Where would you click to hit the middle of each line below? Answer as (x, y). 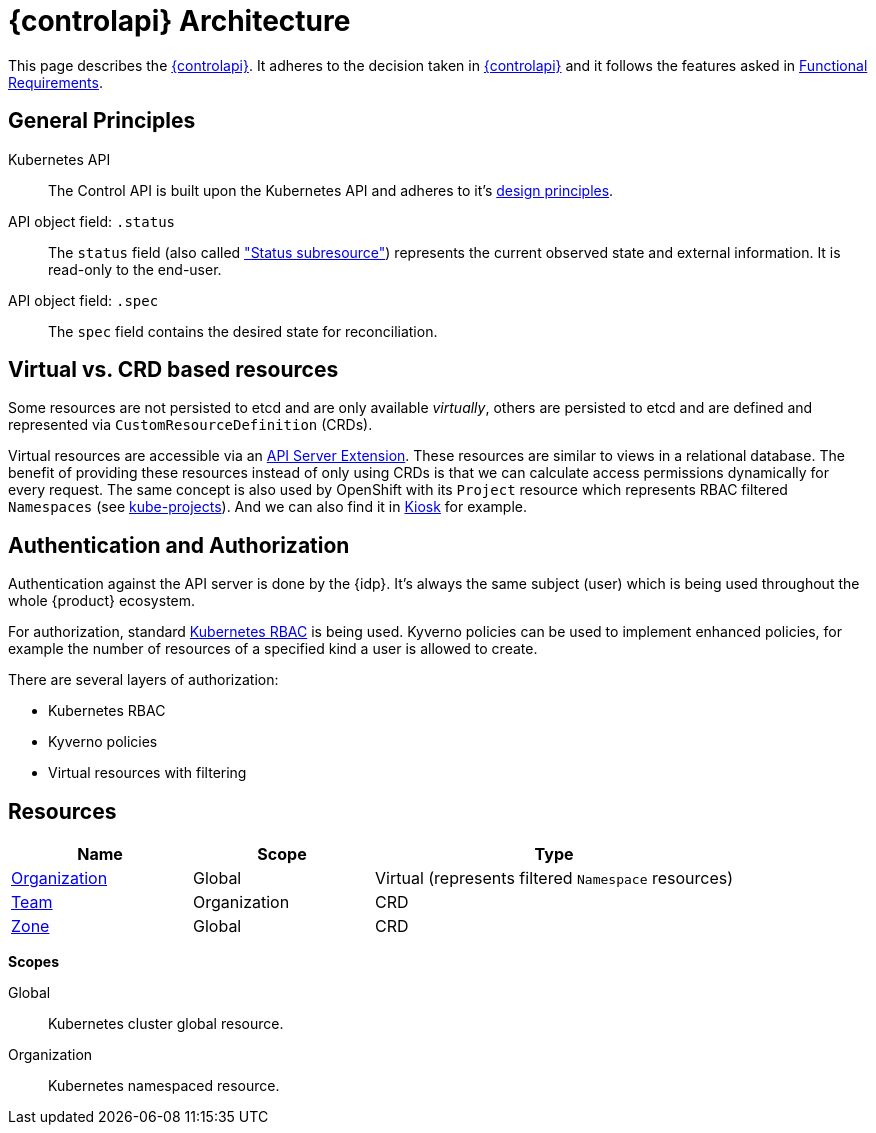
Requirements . (55, 82)
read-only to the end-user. (135, 269)
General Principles (102, 121)
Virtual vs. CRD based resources (173, 370)
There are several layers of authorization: (143, 680)
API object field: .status (92, 221)
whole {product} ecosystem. (102, 601)
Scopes (33, 962)
